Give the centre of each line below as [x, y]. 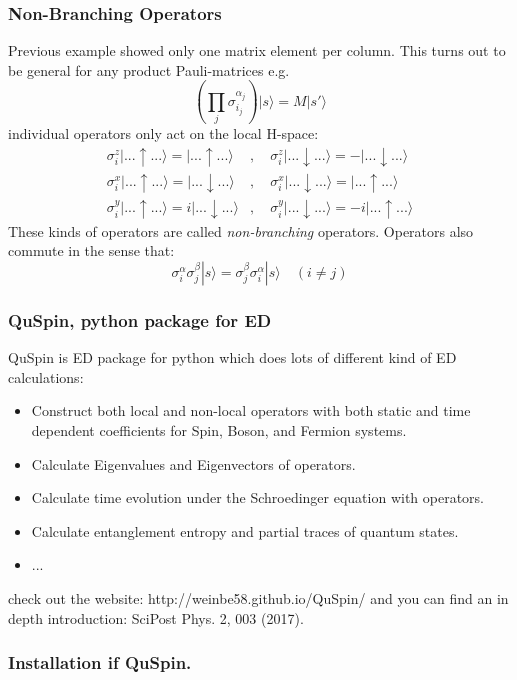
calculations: [46, 376]
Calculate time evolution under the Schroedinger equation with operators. [257, 497]
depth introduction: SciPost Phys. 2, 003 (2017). [156, 617]
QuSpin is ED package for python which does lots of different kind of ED [232, 357]
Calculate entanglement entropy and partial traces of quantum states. [245, 530]
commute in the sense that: [91, 250]
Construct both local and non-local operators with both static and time [251, 410]
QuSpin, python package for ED [140, 319]
